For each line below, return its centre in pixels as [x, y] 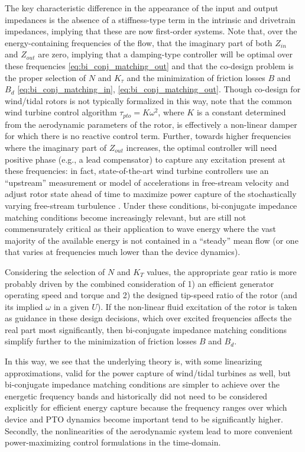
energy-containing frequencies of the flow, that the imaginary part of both [139, 42]
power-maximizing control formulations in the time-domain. [113, 442]
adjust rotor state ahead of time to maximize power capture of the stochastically [151, 194]
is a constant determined [241, 112]
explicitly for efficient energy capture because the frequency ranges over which [146, 407]
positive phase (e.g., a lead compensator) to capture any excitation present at [145, 159]
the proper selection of [46, 77]
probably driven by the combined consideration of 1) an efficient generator [139, 283]
